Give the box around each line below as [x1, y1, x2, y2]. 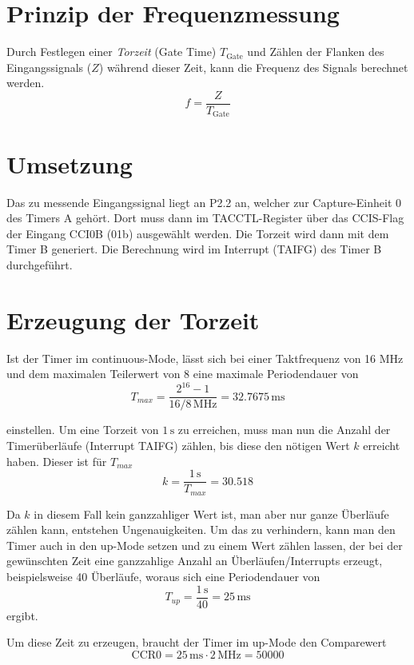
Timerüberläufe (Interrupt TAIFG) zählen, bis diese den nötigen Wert [6, 436, 350, 453]
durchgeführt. [6, 256, 73, 273]
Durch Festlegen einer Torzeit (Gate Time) [6, 43, 217, 60]
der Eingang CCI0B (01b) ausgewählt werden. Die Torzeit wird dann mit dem [6, 225, 389, 241]
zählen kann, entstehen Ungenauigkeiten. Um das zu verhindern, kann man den [6, 521, 396, 538]
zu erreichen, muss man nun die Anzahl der [177, 421, 391, 438]
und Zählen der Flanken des [247, 43, 384, 60]
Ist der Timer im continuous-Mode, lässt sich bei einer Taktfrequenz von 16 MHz [6, 349, 404, 366]
